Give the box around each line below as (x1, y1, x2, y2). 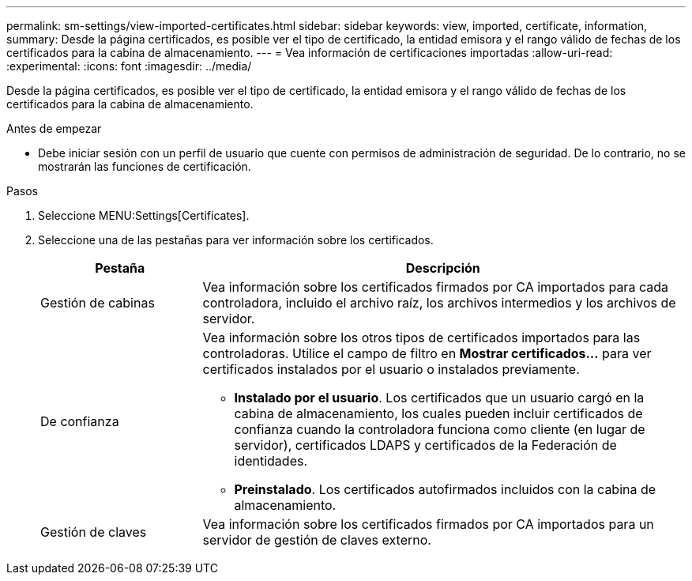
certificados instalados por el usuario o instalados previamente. (202, 361, 580, 377)
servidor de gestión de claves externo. (202, 532, 431, 548)
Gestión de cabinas (40, 295, 155, 311)
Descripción (405, 260, 480, 276)
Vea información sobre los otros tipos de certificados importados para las (202, 330, 641, 345)
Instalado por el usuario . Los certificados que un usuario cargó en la (234, 390, 645, 406)
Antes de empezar (6, 122, 102, 135)
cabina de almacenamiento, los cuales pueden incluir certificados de (234, 406, 643, 421)
